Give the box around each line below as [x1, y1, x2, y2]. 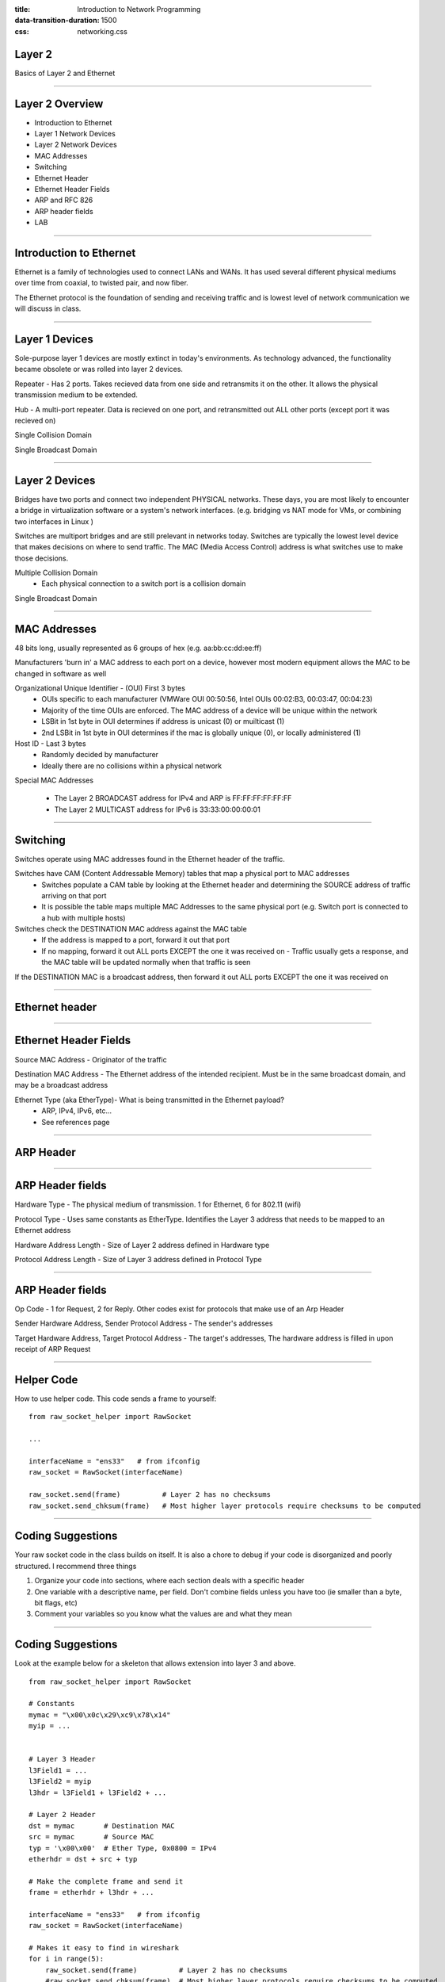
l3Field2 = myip [29, 1777, 92, 1786]
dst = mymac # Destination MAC [29, 1821, 176, 1831]
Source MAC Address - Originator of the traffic [14, 1054, 167, 1064]
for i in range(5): [29, 1954, 105, 1964]
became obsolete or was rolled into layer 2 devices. [14, 365, 184, 374]
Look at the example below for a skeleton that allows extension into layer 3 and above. [14, 1659, 296, 1668]
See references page [41, 1117, 110, 1127]
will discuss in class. [14, 304, 82, 313]
